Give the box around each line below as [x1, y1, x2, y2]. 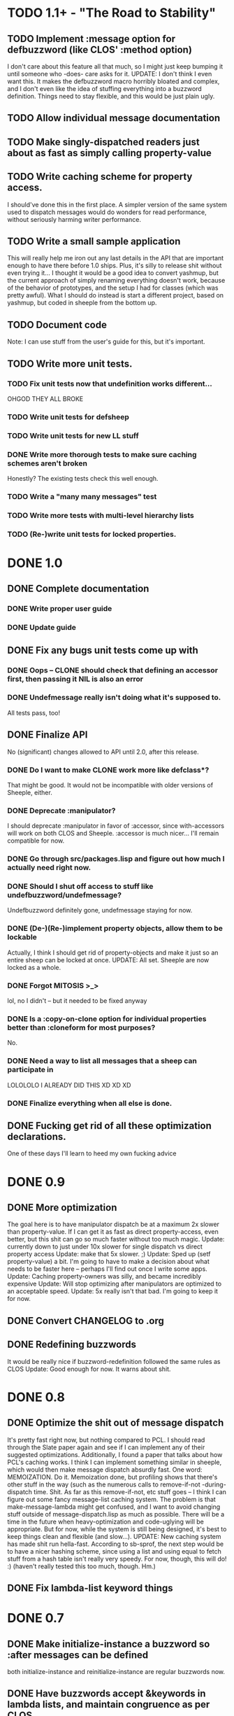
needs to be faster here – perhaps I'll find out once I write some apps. [7, 1265, 207, 1273]
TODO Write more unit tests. [7, 358, 133, 370]
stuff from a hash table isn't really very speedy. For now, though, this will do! [7, 1554, 227, 1563]
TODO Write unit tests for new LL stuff [7, 430, 139, 440]
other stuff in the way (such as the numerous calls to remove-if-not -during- [7, 1480, 227, 1489]
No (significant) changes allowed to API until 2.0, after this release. [7, 747, 199, 756]
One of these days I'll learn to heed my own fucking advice [7, 1149, 177, 1158]
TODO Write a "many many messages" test [7, 491, 157, 501]
